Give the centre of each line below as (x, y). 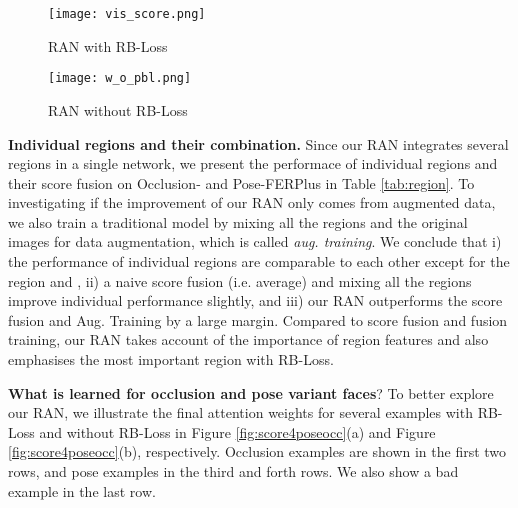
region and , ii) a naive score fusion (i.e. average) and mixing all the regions (240, 280)
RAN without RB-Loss (118, 109)
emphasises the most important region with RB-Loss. (171, 359)
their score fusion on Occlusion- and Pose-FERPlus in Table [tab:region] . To (241, 182)
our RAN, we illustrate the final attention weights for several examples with (240, 412)
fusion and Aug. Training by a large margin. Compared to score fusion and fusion (258, 319)
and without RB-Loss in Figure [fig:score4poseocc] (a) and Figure (237, 431)
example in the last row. (82, 490)
